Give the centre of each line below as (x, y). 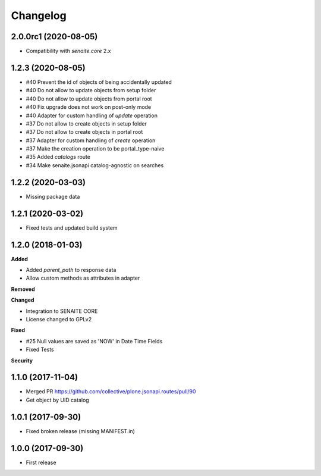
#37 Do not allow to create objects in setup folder (86, 123)
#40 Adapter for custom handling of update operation (92, 115)
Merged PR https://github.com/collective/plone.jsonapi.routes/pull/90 (111, 392)
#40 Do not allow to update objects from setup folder (91, 90)
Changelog (39, 15)
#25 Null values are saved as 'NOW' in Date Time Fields (94, 341)
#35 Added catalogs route (58, 157)
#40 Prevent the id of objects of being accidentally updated (99, 82)
